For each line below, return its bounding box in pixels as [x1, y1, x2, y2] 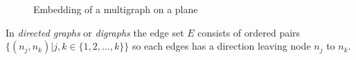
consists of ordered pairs [197, 25, 301, 39]
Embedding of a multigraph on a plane [33, 2, 198, 16]
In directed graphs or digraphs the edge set [6, 25, 184, 39]
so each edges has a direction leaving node [132, 39, 311, 53]
